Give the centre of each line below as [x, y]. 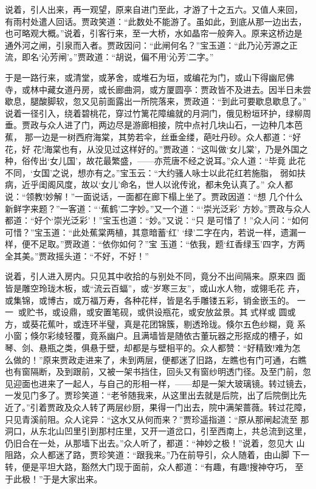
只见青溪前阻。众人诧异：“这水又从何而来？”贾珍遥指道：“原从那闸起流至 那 [157, 419]
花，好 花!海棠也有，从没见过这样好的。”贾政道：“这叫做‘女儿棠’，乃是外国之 [156, 149]
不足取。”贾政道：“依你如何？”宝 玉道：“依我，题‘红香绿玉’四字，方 [163, 244]
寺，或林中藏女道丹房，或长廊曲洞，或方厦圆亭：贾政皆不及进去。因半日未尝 [158, 89]
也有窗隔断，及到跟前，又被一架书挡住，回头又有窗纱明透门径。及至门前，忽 [158, 371]
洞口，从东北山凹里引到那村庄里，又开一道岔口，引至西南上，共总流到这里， [158, 431]
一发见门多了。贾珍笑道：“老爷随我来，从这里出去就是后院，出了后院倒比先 [156, 395]
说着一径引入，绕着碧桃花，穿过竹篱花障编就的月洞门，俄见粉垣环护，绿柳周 [158, 113]
